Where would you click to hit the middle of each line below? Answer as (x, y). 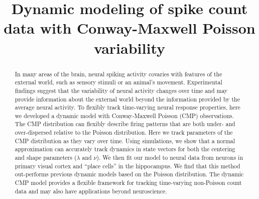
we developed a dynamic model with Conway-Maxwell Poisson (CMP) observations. (124, 115)
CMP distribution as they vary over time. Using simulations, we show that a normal (125, 140)
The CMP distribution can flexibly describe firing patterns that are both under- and (125, 124)
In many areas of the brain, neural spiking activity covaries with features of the (118, 74)
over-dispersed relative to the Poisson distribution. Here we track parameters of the (124, 132)
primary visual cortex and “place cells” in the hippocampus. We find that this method (127, 166)
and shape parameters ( (46, 158)
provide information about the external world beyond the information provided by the (127, 99)
